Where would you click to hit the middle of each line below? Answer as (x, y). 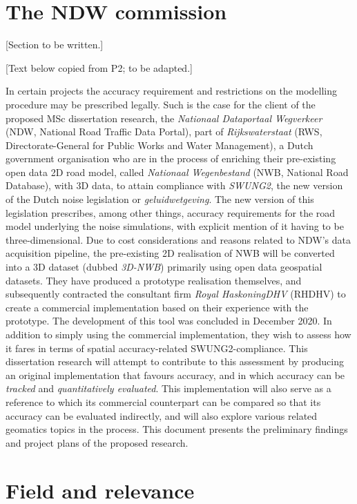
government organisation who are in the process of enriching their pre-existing (171, 158)
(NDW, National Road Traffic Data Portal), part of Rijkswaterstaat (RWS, (164, 132)
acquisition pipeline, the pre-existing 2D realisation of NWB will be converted (170, 253)
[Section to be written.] (55, 45)
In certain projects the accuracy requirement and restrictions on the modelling (172, 91)
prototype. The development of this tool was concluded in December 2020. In (169, 321)
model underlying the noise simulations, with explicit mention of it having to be (175, 226)
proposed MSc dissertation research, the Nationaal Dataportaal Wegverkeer (164, 118)
